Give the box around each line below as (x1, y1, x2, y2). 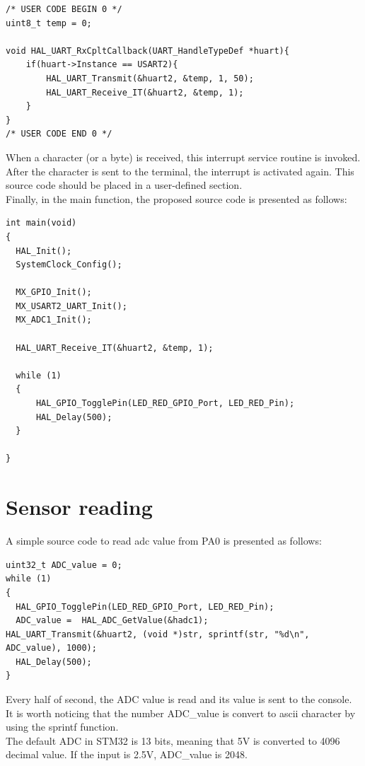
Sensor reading (6, 492, 153, 521)
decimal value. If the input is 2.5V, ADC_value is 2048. (6, 747, 248, 762)
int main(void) (6, 218, 77, 228)
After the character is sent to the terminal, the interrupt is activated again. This (6, 163, 354, 178)
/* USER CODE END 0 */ (6, 129, 112, 139)
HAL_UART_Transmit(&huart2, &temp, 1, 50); (46, 73, 254, 83)
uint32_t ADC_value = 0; (6, 559, 122, 570)
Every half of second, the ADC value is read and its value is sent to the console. (6, 692, 352, 707)
